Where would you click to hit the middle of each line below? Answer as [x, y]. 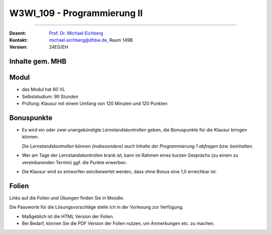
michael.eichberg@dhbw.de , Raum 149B [91, 40]
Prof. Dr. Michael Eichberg [76, 33]
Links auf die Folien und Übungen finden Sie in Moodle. [67, 198]
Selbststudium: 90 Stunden [50, 96]
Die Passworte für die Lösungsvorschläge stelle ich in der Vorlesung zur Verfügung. [96, 207]
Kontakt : [19, 40]
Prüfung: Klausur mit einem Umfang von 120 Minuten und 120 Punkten [95, 103]
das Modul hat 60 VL [44, 89]
